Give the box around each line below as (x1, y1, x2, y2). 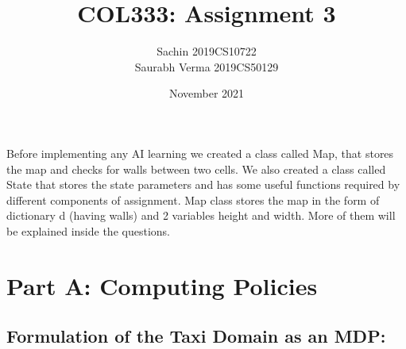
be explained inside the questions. (6, 222, 170, 239)
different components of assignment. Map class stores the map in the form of (6, 191, 380, 208)
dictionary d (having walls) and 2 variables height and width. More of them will (6, 207, 396, 224)
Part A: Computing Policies (6, 269, 318, 301)
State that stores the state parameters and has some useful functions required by (6, 176, 400, 193)
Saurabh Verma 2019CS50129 (134, 58, 279, 75)
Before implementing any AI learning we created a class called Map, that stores (6, 144, 394, 161)
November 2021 (168, 85, 245, 102)
